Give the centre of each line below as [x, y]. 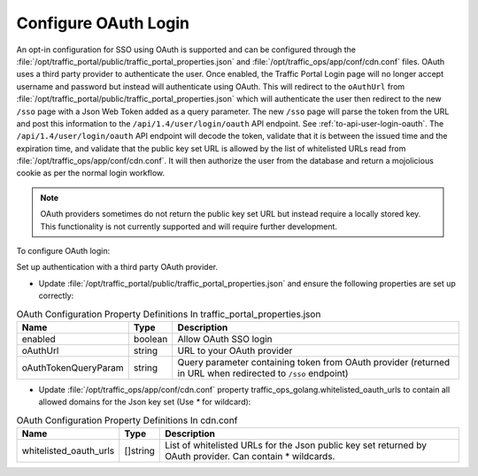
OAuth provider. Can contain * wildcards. [250, 457]
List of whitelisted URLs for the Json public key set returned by [296, 445]
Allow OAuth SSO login [225, 339]
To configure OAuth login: [63, 251]
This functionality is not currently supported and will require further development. [189, 226]
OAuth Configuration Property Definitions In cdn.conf [127, 420]
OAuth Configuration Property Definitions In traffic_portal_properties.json [169, 314]
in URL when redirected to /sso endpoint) [263, 373]
